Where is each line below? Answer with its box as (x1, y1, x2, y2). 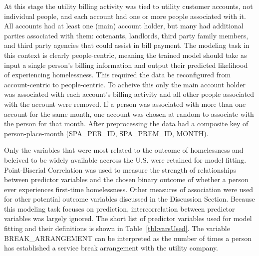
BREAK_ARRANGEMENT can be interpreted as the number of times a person (4, 233, 252, 243)
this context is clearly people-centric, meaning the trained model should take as (4, 49, 247, 60)
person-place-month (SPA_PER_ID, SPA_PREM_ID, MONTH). (4, 128, 209, 138)
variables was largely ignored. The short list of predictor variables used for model (4, 213, 252, 224)
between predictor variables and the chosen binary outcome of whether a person (4, 174, 249, 185)
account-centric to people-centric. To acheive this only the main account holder (4, 79, 246, 89)
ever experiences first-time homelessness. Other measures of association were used (4, 184, 254, 194)
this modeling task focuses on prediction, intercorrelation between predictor (4, 203, 235, 214)
